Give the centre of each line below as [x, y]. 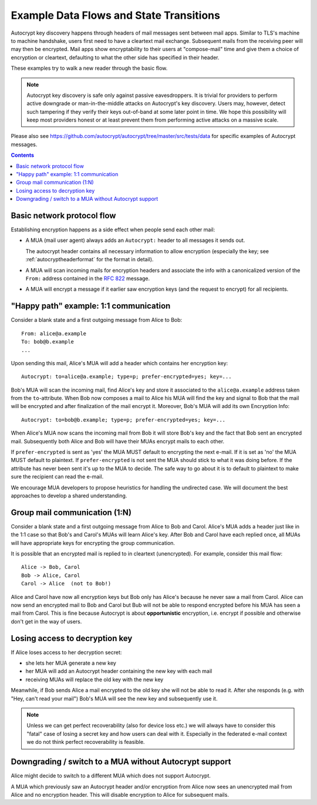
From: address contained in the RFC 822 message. [88, 278]
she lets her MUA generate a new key [71, 663]
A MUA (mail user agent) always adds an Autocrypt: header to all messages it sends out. [135, 240]
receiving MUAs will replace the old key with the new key [95, 679]
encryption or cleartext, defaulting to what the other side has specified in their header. [115, 57]
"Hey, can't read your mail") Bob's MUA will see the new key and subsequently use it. [114, 698]
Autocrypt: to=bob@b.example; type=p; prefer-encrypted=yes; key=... [124, 420]
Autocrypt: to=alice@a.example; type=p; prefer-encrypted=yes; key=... [127, 377]
